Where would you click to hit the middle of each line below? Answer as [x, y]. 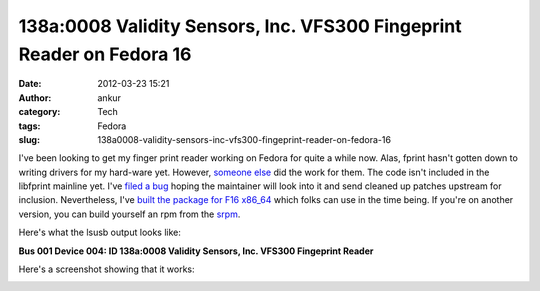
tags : [29, 126]
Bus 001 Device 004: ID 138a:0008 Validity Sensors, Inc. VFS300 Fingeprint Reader [196, 251]
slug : [29, 139]
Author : [35, 97]
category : [39, 112]
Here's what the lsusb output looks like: [100, 232]
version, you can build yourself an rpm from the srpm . [129, 214]
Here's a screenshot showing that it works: [106, 269]
